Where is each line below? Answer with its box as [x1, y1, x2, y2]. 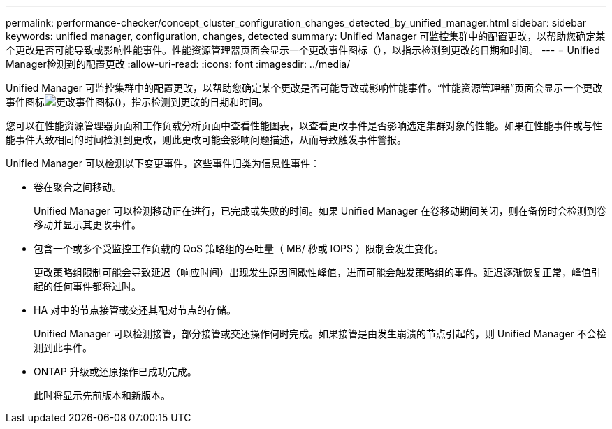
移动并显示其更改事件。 [34, 219, 141, 231]
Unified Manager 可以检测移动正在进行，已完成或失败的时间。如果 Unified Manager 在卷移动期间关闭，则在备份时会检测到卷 [34, 205, 606, 217]
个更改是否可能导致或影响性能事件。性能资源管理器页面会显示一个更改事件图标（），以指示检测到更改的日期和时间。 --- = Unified [6, 44, 600, 56]
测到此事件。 [34, 342, 92, 354]
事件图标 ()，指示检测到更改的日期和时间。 [6, 96, 269, 108]
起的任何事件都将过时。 [34, 280, 141, 292]
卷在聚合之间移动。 [34, 181, 122, 193]
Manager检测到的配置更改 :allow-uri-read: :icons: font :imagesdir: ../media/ [6, 58, 351, 70]
